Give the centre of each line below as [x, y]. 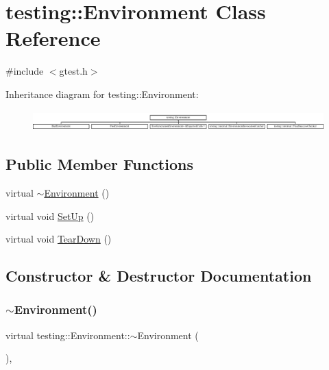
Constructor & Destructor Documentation [159, 276]
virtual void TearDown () [59, 239]
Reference [53, 38]
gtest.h [73, 71]
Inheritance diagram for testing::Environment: [102, 94]
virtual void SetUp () [50, 215]
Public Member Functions [99, 164]
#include [25, 71]
